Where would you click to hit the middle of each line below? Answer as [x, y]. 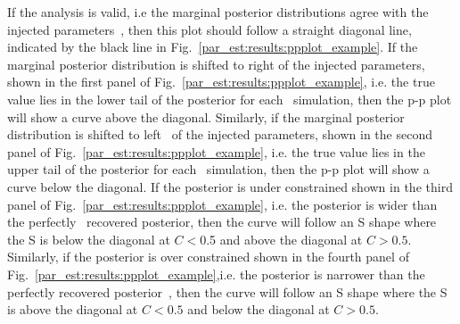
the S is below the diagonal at [89, 239]
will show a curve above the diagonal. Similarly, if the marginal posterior [206, 116]
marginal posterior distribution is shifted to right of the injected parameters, [216, 64]
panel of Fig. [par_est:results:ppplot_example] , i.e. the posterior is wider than [222, 204]
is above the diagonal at [73, 309]
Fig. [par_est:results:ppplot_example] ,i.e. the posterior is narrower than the [216, 274]
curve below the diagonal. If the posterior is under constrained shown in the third [230, 186]
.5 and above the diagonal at [284, 239]
